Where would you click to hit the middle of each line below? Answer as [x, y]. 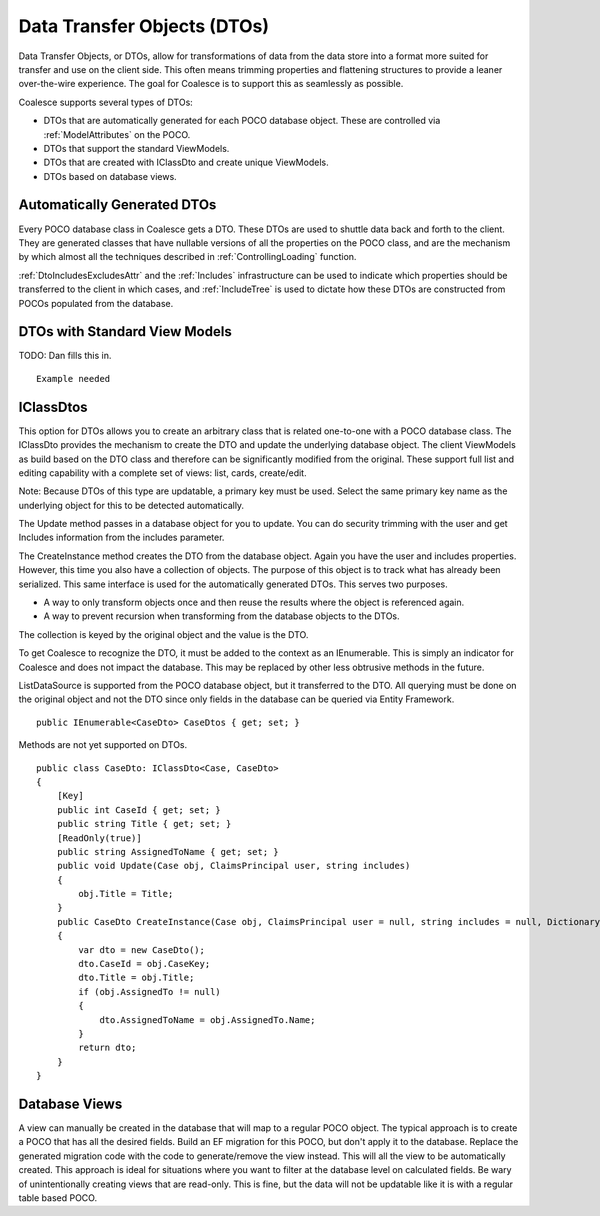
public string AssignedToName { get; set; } [167, 851]
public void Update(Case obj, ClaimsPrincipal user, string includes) [233, 866]
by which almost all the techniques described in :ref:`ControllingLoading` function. [187, 257]
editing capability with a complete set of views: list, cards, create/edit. [162, 472]
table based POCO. [58, 1198]
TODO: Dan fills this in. [65, 356]
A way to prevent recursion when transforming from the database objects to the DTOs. [221, 616]
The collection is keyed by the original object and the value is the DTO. [163, 634]
